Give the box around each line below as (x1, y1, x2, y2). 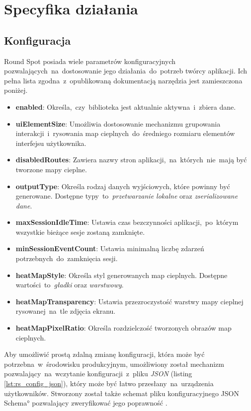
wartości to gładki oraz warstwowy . (15, 279, 124, 290)
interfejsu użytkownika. (15, 137, 86, 148)
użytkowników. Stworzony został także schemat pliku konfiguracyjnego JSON (4, 388, 239, 398)
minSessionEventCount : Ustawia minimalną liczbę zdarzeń (15, 243, 204, 254)
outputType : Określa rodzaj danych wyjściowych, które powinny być (15, 181, 230, 191)
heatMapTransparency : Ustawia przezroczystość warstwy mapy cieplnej (15, 296, 244, 306)
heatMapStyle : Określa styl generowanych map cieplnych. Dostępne (15, 270, 228, 280)
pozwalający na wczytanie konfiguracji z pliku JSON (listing (4, 368, 192, 379)
